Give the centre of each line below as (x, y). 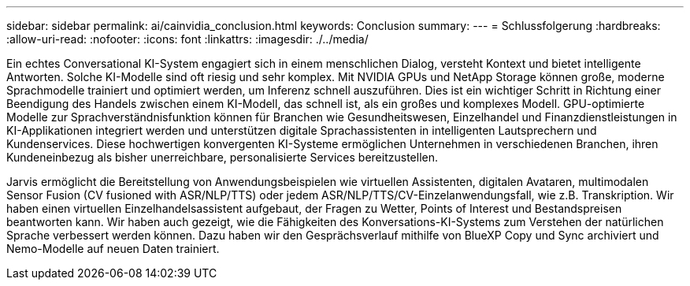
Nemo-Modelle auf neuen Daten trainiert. (113, 249)
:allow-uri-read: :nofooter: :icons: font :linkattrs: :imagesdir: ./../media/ (187, 39)
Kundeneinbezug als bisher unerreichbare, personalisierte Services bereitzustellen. (222, 157)
